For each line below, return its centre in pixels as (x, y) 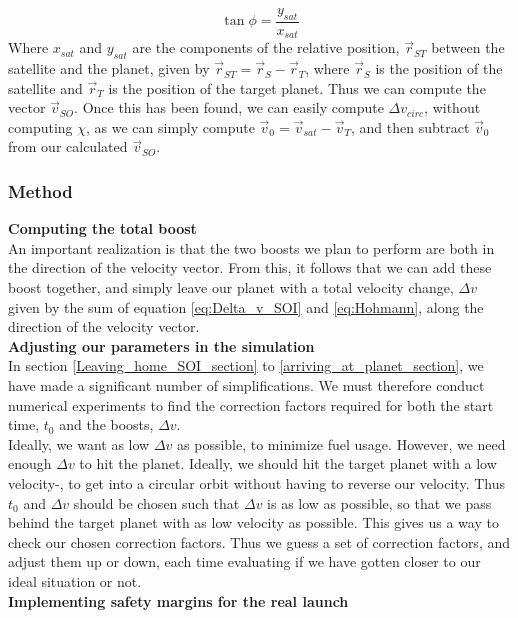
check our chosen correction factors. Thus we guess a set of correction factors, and (259, 541)
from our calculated (68, 146)
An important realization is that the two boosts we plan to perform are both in (251, 247)
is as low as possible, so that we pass (379, 502)
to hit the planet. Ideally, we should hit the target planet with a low (288, 463)
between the (468, 47)
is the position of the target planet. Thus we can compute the (297, 87)
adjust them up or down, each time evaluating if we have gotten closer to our (244, 561)
